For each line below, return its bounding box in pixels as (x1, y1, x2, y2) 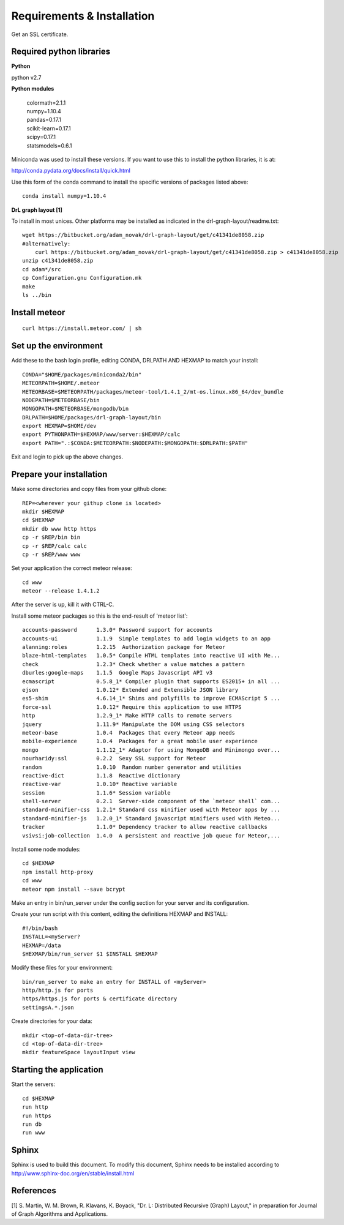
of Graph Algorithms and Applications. (11, 1210, 108, 1218)
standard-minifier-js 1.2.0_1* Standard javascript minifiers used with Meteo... (22, 815, 281, 822)
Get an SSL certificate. (11, 31, 69, 38)
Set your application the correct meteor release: (11, 564, 133, 572)
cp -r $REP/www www (22, 551, 81, 558)
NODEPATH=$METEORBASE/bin (22, 397, 100, 403)
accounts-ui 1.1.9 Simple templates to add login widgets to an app (22, 635, 271, 642)
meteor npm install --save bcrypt (22, 885, 125, 893)
